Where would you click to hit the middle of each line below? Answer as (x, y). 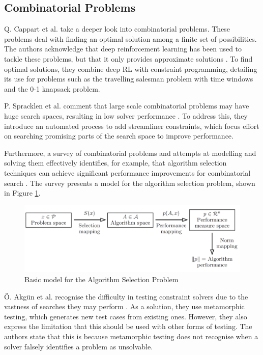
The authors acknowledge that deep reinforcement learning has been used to (123, 49)
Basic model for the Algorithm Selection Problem (101, 279)
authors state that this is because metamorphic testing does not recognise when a (131, 336)
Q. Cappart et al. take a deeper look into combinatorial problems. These (117, 29)
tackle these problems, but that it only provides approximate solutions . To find (128, 58)
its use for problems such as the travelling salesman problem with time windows (129, 79)
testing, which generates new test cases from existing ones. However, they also (126, 316)
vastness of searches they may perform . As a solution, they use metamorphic (124, 306)
